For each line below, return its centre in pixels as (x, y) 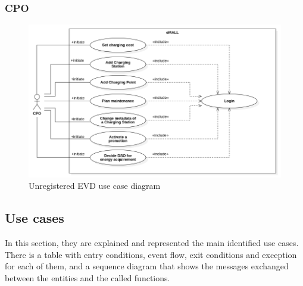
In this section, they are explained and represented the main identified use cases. (152, 242)
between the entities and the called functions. (88, 277)
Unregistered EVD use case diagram (95, 186)
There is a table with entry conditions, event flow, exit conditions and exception (151, 254)
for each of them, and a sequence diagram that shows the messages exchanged (147, 266)
